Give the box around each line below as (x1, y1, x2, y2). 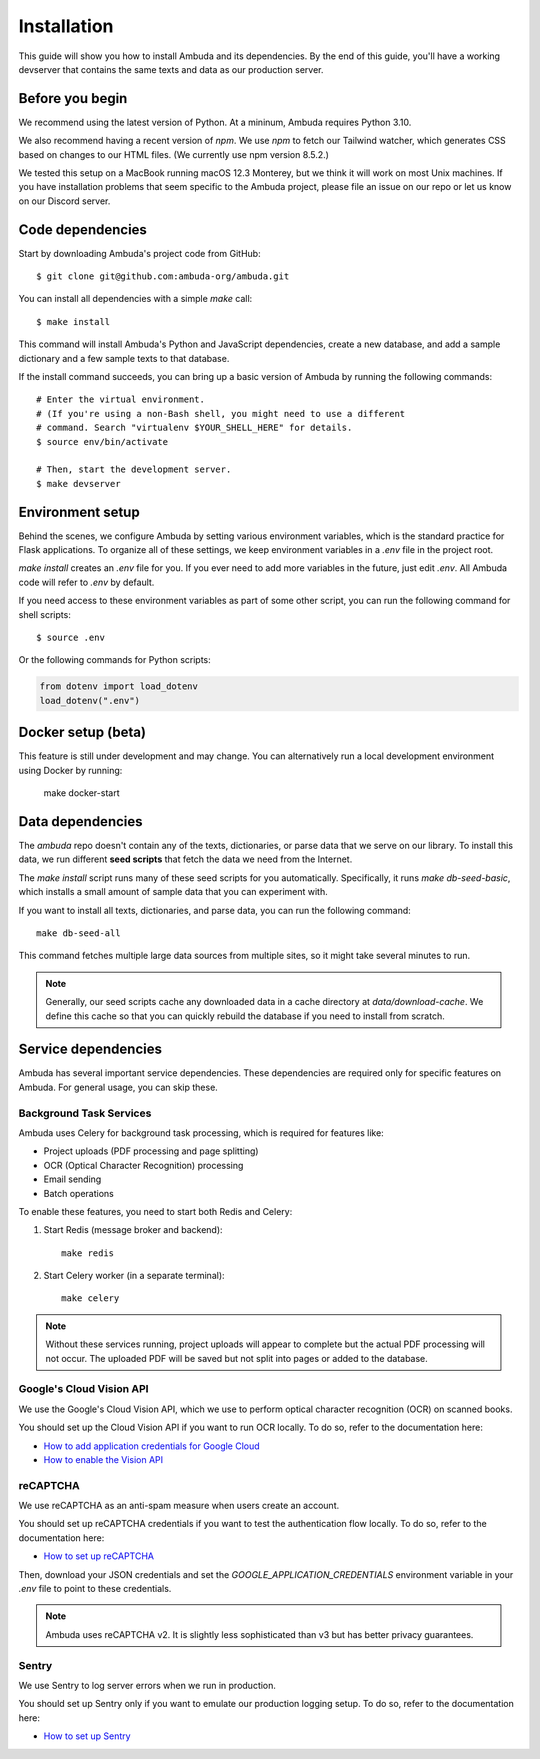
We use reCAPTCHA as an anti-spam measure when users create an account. (18, 1500, 340, 1512)
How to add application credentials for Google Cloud (43, 1440, 260, 1452)
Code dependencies (18, 221, 147, 238)
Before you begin (18, 90, 128, 107)
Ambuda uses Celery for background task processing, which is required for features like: (18, 1126, 384, 1139)
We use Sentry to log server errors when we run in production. (18, 1679, 277, 1691)
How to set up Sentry (43, 1730, 131, 1742)
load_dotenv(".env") (39, 695, 140, 706)
